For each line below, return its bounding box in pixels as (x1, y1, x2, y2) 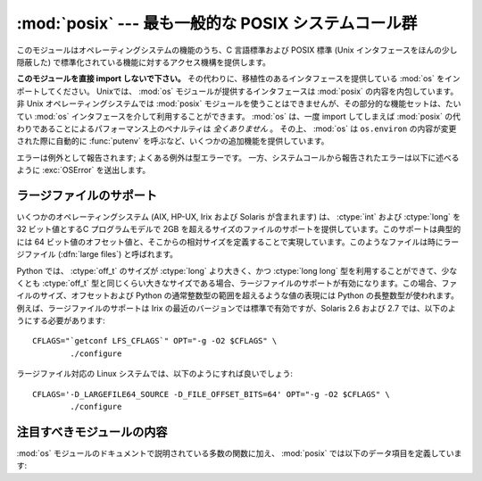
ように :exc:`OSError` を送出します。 (16, 165, 151, 176)
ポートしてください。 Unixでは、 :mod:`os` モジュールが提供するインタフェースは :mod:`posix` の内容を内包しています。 (16, 86, 459, 96)
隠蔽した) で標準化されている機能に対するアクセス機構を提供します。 (16, 56, 271, 67)
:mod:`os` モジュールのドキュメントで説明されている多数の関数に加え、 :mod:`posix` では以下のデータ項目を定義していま (16, 447, 462, 459)
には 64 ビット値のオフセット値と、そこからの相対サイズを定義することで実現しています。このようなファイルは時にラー (16, 236, 460, 247)
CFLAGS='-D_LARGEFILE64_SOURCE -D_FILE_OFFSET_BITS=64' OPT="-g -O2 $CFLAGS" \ (32, 389, 390, 399)
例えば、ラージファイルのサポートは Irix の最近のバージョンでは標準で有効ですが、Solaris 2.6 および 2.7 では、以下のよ (16, 303, 456, 313)
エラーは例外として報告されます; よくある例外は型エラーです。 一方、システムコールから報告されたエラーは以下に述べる (16, 152, 460, 162)
